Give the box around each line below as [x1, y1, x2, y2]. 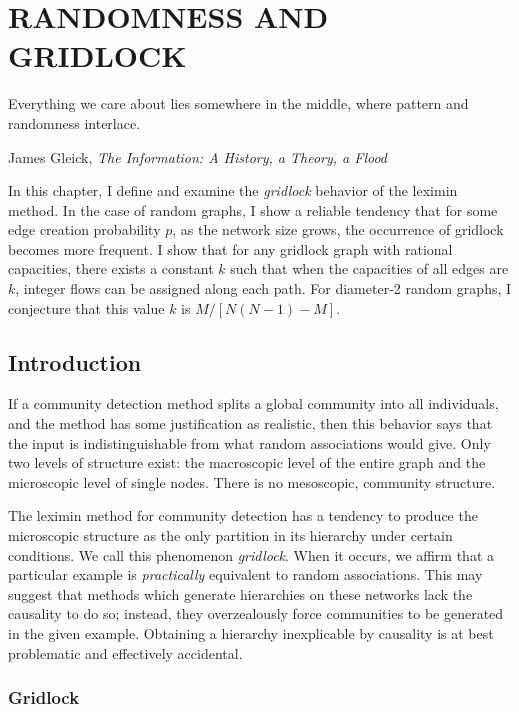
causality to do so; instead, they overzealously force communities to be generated [8, 603, 504, 624]
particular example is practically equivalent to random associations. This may [8, 564, 483, 585]
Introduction [8, 346, 142, 377]
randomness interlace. [8, 112, 141, 133]
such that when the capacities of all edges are [230, 258, 509, 279]
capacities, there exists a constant [8, 258, 214, 279]
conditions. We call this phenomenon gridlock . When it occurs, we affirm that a [8, 544, 495, 565]
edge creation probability [8, 219, 161, 240]
